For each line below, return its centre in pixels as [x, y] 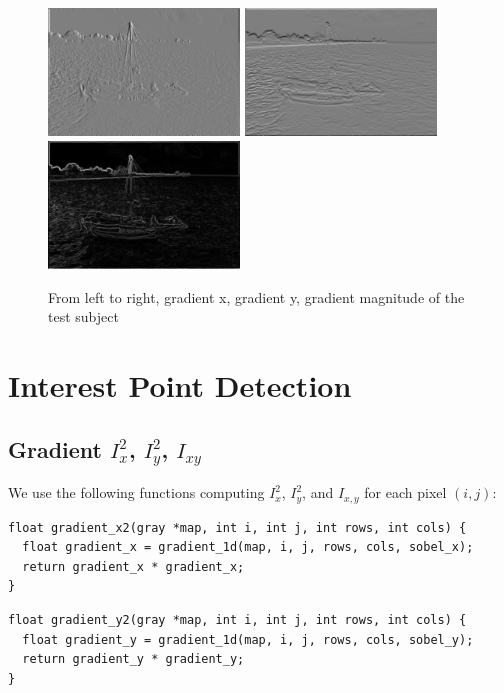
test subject [83, 316]
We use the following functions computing [136, 492]
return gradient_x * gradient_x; [133, 566]
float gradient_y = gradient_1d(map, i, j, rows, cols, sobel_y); [248, 639]
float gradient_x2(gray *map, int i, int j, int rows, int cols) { [237, 527]
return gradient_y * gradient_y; [133, 659]
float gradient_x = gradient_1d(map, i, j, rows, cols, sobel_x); [248, 547]
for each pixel [405, 492]
